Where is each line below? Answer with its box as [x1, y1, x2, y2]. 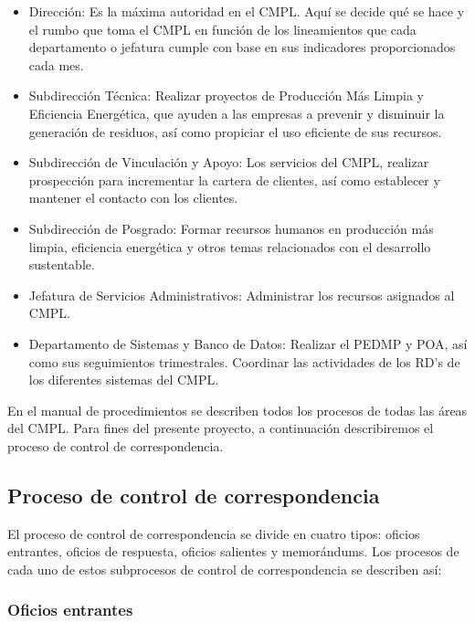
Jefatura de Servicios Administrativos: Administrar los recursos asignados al [28, 285, 455, 304]
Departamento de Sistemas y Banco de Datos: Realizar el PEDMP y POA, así [28, 333, 468, 353]
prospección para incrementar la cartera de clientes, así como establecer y [28, 170, 440, 189]
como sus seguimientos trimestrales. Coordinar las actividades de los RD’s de [28, 352, 460, 371]
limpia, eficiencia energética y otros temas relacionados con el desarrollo [28, 237, 431, 256]
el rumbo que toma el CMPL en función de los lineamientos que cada [28, 19, 417, 38]
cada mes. [28, 55, 84, 74]
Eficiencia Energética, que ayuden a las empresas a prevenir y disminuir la [28, 103, 445, 122]
